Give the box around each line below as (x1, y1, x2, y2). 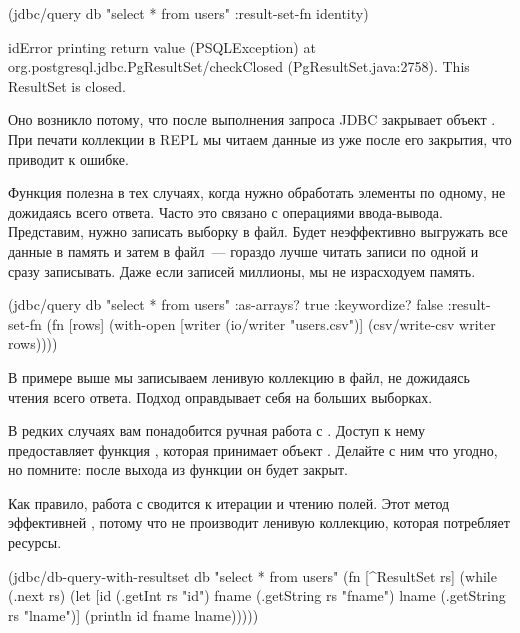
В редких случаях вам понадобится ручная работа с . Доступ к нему (8, 420, 426, 441)
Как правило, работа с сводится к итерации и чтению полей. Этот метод (8, 492, 450, 513)
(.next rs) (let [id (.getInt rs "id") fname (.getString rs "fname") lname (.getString (8, 585, 506, 606)
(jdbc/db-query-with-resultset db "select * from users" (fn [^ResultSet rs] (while (8, 565, 497, 586)
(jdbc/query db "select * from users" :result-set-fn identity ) (8, 3, 369, 23)
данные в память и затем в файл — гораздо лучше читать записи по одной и (8, 240, 479, 261)
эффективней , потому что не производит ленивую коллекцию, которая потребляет (8, 512, 510, 533)
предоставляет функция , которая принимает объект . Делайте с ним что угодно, (8, 439, 498, 460)
